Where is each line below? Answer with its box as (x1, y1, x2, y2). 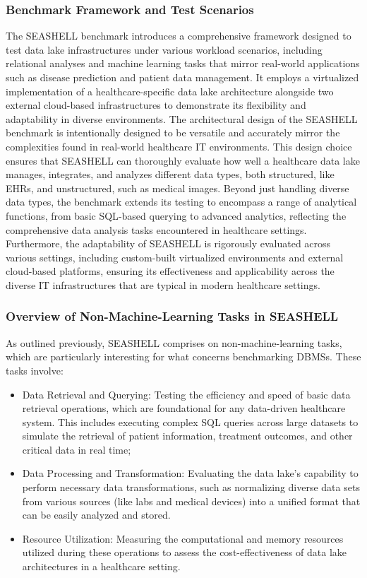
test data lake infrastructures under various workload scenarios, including (6, 42, 323, 57)
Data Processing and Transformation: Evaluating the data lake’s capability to (22, 466, 359, 480)
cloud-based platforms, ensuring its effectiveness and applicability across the (6, 264, 335, 278)
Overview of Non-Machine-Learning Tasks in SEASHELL (6, 307, 339, 325)
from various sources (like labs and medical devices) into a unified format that (22, 493, 361, 508)
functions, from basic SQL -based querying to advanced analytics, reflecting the (6, 208, 347, 223)
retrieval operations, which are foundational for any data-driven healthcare (22, 401, 346, 415)
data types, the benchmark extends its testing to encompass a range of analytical (6, 194, 357, 209)
